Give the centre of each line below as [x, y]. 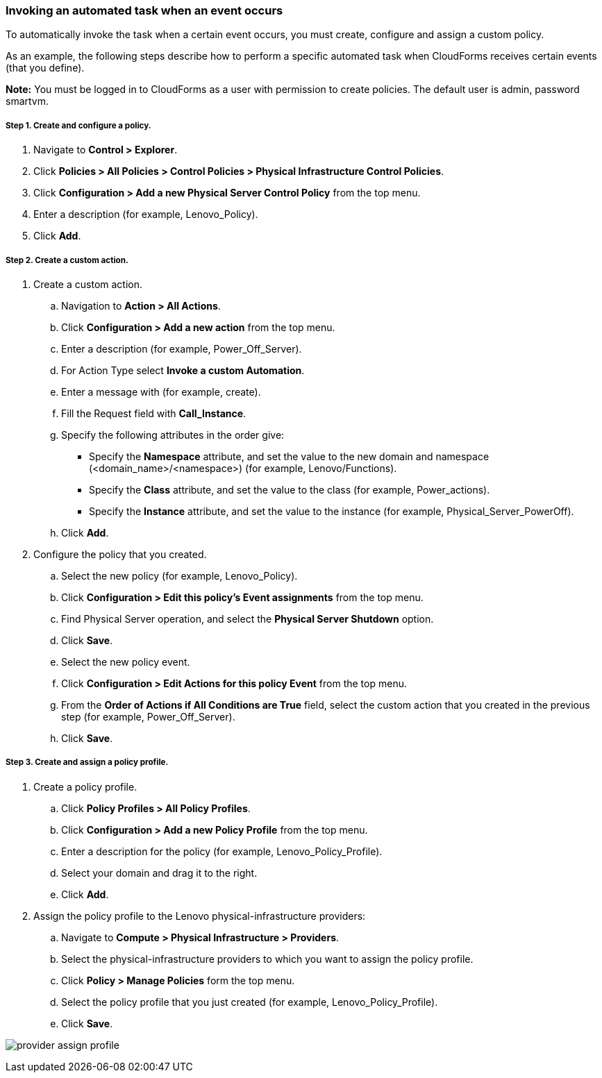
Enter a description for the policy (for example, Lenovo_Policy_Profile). [222, 851]
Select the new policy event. [126, 662]
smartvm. [27, 101]
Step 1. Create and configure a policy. [78, 125]
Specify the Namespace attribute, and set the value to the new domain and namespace [289, 456]
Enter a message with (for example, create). [161, 391]
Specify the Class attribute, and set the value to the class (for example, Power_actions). [290, 489]
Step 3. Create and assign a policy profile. [87, 763]
